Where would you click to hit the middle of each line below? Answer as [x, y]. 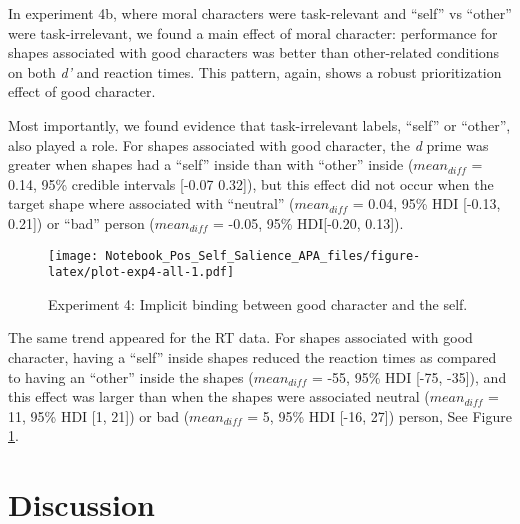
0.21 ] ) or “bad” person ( [81, 222]
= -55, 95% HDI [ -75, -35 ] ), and [409, 376]
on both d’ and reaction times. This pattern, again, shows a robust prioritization [255, 71]
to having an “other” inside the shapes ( [131, 376]
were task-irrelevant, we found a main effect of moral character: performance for [253, 32]
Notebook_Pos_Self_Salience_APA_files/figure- [263, 255]
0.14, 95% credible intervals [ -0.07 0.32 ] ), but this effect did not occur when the [251, 183]
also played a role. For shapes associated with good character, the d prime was [248, 144]
